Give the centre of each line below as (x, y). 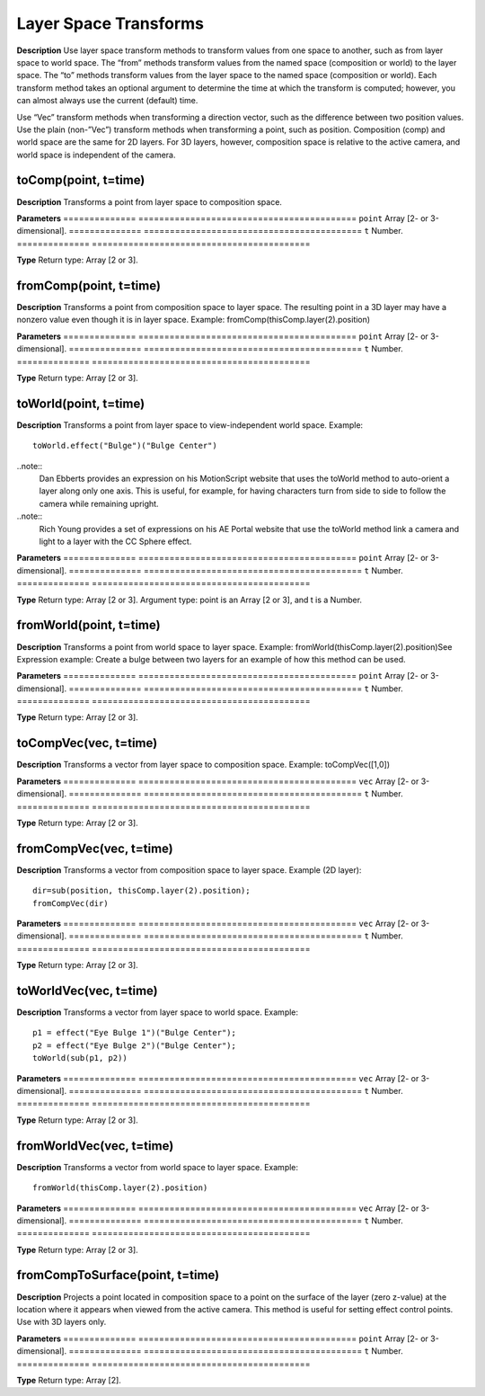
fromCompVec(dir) (71, 903)
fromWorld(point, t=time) (88, 625)
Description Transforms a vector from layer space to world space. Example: (158, 1012)
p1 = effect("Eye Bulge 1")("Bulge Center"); (135, 1033)
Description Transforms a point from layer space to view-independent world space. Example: (190, 425)
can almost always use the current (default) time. (107, 101)
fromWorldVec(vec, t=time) (95, 1146)
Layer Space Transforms (110, 23)
